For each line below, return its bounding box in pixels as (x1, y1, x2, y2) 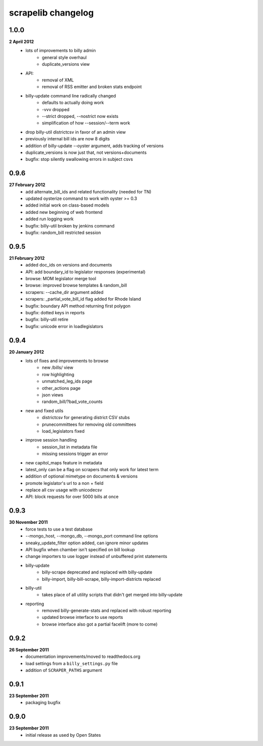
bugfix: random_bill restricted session (25, 230, 101, 235)
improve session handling (25, 437, 77, 443)
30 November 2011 (9, 519, 48, 525)
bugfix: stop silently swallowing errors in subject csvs (25, 156, 133, 162)
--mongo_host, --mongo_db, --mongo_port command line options (25, 533, 158, 539)
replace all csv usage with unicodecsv (25, 487, 102, 493)
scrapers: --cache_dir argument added (25, 289, 104, 295)
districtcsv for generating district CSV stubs (42, 415, 130, 421)
